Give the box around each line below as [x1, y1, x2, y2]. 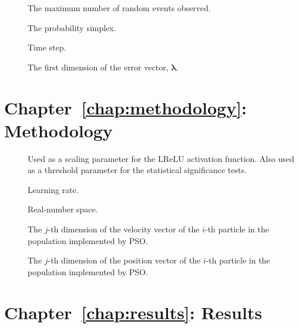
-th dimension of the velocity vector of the [48, 223, 200, 235]
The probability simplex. [28, 21, 116, 33]
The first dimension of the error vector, [28, 60, 169, 73]
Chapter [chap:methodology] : [4, 95, 247, 119]
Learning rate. [28, 183, 79, 195]
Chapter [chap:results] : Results [4, 300, 263, 324]
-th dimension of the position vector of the [48, 254, 201, 266]
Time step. [28, 41, 66, 53]
